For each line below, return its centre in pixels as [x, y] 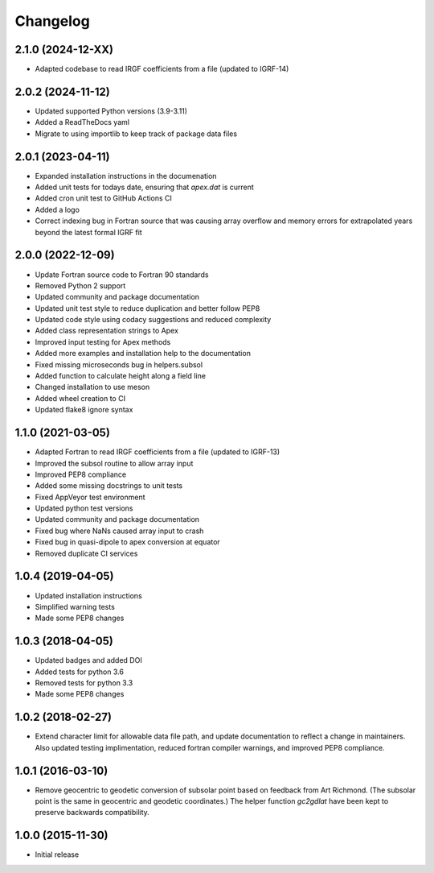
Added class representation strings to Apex [106, 331]
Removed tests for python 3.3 [84, 683]
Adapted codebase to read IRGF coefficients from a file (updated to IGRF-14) [162, 69]
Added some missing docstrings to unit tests [109, 486]
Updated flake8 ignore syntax [84, 410]
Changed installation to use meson [92, 387]
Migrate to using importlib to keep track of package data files [136, 134]
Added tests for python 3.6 [80, 672]
